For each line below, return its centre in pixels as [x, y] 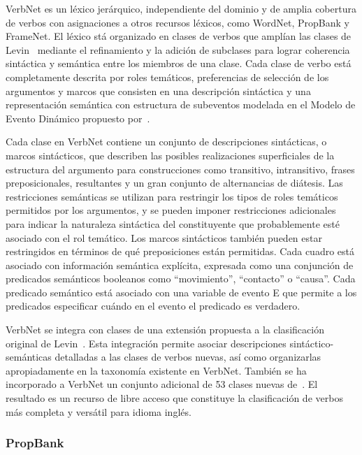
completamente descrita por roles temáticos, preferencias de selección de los [167, 77]
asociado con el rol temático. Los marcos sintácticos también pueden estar [164, 237]
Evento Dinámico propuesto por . [78, 118]
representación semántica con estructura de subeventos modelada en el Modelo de [181, 104]
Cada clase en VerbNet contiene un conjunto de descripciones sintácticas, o [166, 142]
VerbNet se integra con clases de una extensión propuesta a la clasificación [165, 330]
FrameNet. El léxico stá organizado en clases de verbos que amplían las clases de [179, 36]
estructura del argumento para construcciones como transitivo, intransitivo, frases [180, 169]
